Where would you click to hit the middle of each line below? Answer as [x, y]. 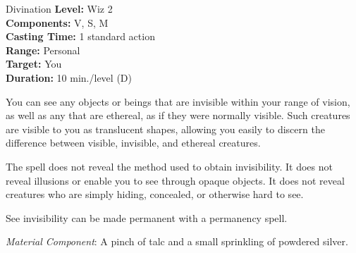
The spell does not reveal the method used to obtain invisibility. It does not [169, 166]
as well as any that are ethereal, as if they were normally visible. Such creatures [178, 115]
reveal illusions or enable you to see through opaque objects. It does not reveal [175, 180]
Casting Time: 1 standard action [80, 36]
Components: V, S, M [57, 22]
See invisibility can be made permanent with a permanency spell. [147, 217]
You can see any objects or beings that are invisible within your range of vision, [178, 101]
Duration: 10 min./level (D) [69, 77]
